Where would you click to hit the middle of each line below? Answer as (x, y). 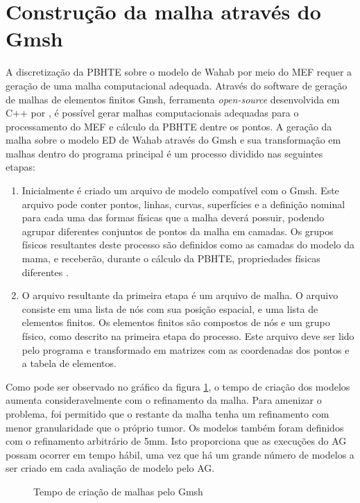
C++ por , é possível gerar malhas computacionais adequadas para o (152, 113)
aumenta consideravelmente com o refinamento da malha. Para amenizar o (164, 400)
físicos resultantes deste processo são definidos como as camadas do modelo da (188, 245)
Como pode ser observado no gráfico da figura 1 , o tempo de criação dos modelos (178, 386)
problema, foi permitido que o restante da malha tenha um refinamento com (168, 413)
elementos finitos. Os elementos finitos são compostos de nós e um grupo (176, 322)
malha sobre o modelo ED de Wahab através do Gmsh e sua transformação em (173, 140)
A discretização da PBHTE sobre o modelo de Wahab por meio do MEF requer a (179, 72)
